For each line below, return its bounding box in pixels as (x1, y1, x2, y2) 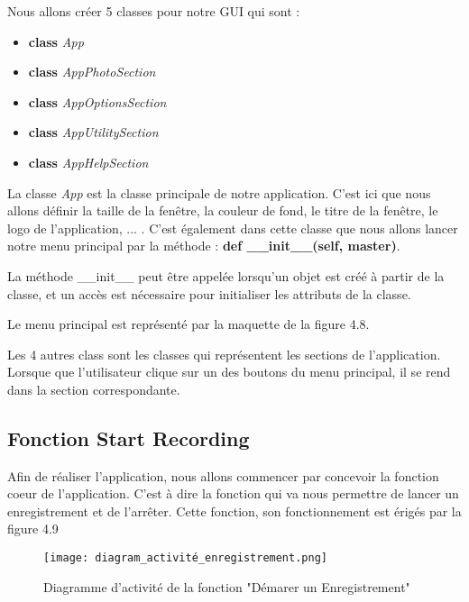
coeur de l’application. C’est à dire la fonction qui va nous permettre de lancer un (7, 484, 459, 503)
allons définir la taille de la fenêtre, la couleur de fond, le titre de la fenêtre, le (7, 201, 438, 220)
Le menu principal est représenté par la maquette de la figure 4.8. (7, 315, 370, 333)
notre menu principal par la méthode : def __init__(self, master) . (7, 236, 400, 255)
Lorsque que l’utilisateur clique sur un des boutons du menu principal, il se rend (7, 362, 451, 381)
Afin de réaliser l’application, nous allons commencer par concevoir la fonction (7, 466, 439, 485)
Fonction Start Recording (7, 424, 250, 451)
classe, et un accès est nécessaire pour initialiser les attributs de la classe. (7, 284, 411, 303)
